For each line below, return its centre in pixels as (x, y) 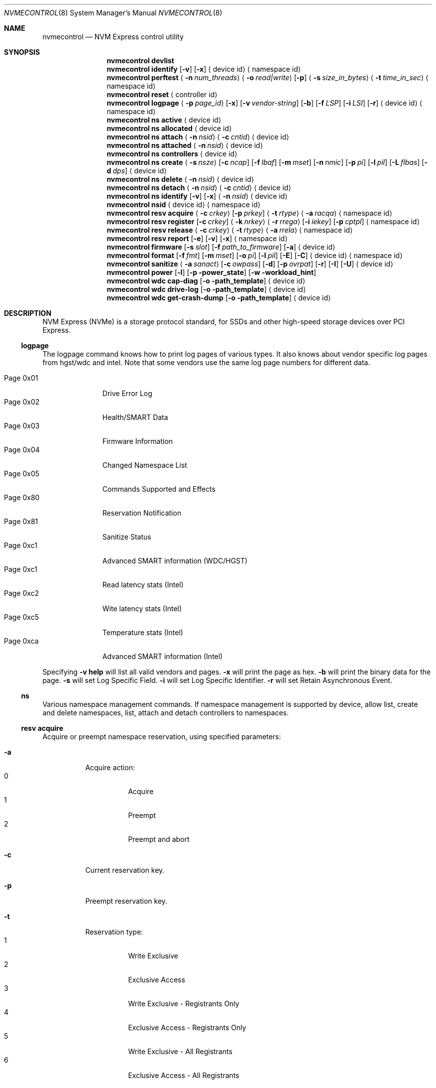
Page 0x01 (21, 378)
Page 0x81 (21, 521)
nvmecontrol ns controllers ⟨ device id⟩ (172, 154)
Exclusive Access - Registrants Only (187, 1027)
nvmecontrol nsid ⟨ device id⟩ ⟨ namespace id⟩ (184, 204)
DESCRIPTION (28, 313)
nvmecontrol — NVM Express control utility (113, 37)
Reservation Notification (142, 513)
